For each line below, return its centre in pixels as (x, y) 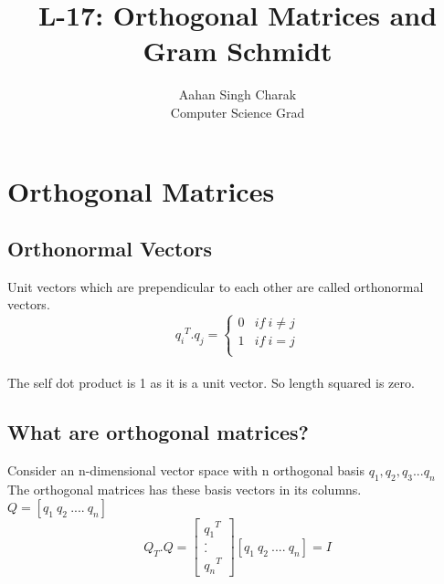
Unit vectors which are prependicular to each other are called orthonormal (216, 286)
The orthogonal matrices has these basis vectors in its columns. (185, 489)
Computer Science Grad (238, 112)
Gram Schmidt (238, 51)
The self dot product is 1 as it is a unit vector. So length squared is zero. (211, 383)
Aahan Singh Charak (238, 94)
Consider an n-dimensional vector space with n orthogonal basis (186, 470)
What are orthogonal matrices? (158, 432)
